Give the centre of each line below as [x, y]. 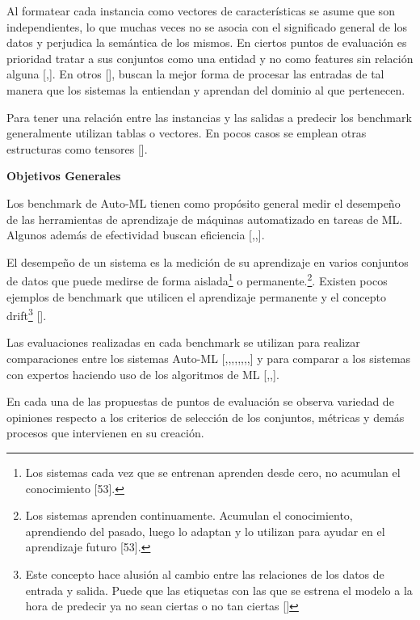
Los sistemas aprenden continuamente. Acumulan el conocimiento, [189, 515]
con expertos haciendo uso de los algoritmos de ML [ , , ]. [143, 374]
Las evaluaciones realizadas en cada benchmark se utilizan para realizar [183, 342]
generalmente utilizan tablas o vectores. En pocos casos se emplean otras [187, 133]
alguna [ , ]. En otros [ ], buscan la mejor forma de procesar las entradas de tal [195, 74]
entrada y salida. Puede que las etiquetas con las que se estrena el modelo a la [219, 590]
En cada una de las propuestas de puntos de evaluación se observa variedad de [200, 401]
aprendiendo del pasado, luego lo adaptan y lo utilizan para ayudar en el [205, 531]
